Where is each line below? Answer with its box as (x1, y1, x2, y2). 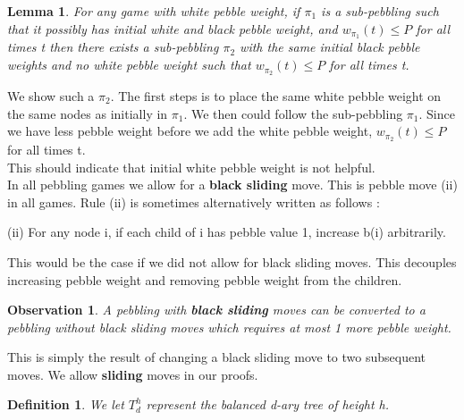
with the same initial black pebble (240, 38, 420, 56)
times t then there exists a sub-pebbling (7, 38, 219, 56)
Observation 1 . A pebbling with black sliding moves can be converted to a (7, 300, 426, 319)
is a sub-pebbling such (321, 2, 439, 20)
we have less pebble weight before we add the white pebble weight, (7, 122, 373, 140)
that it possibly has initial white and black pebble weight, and (7, 19, 338, 38)
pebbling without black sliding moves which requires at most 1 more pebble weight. (7, 317, 451, 336)
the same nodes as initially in (7, 104, 168, 122)
